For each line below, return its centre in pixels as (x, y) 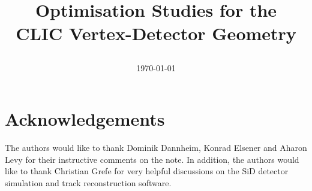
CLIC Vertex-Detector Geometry (156, 33)
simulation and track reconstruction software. (88, 182)
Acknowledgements (85, 119)
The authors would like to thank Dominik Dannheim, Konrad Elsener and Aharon (156, 148)
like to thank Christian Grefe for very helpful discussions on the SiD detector (147, 171)
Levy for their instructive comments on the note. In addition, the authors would (152, 159)
